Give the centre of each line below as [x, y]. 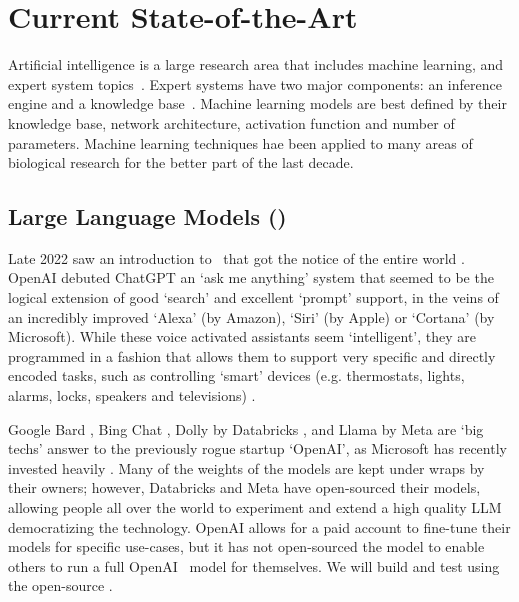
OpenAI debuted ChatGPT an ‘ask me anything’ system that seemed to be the [251, 277]
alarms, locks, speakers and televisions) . [132, 395]
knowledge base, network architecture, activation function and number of [231, 122]
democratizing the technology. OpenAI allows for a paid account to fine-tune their [259, 526]
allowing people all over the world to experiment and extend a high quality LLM [255, 507]
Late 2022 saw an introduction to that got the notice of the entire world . [236, 257]
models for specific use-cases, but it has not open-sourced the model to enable [246, 546]
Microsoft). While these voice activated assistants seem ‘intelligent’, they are [242, 336]
